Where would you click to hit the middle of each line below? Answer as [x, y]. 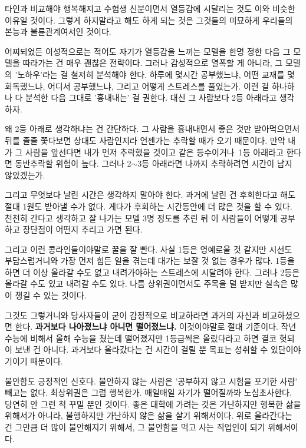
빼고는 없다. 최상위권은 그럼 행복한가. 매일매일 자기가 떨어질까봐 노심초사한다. [148, 392]
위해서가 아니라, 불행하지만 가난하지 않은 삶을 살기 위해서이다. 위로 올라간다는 [149, 415]
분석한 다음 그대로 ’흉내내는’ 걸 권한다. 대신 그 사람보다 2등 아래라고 [151, 97]
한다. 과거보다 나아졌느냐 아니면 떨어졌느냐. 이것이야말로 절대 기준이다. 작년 [156, 326]
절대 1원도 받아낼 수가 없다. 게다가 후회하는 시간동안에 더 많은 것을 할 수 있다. [149, 206]
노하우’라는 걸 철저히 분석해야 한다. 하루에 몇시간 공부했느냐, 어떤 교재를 [151, 74]
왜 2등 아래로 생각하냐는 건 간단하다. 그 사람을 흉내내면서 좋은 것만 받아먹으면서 [152, 129]
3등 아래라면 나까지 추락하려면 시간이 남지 [215, 163]
